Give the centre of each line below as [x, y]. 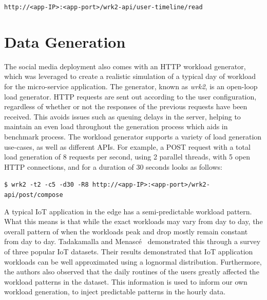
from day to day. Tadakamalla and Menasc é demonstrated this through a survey [132, 241]
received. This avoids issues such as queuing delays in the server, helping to [122, 116]
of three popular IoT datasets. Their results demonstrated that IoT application [129, 251]
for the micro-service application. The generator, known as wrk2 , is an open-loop [131, 86]
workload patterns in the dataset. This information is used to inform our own [126, 281]
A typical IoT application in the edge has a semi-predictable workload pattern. [128, 211]
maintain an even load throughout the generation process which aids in [116, 126]
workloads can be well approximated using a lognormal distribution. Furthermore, [133, 261]
